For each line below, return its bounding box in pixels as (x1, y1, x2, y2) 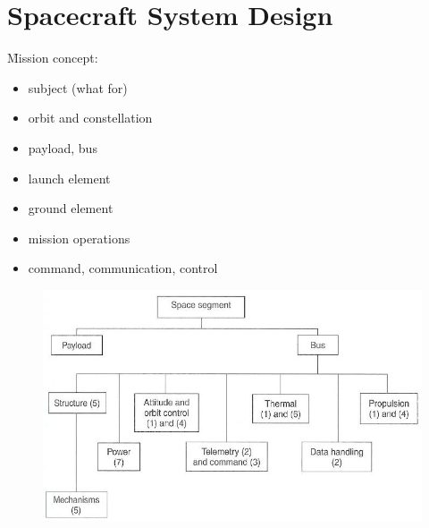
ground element (28, 199, 114, 217)
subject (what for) (28, 78, 128, 97)
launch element (28, 168, 111, 187)
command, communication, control (28, 259, 218, 277)
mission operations (28, 228, 130, 247)
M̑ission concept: (7, 48, 98, 67)
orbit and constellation (28, 108, 153, 127)
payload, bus (28, 138, 97, 157)
